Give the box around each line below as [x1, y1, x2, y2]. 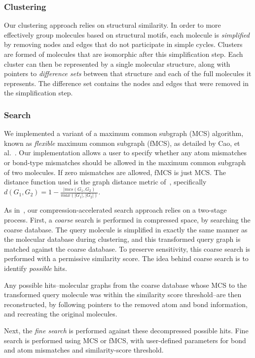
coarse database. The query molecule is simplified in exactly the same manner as [4, 224, 248, 234]
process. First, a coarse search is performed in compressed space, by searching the [4, 215, 251, 225]
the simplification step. [4, 88, 73, 98]
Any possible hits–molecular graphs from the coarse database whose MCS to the [4, 279, 247, 290]
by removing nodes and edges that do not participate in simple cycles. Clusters [4, 39, 243, 49]
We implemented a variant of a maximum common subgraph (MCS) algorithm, [4, 128, 244, 138]
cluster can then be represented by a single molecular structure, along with [4, 58, 230, 69]
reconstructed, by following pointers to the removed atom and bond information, [4, 299, 248, 309]
